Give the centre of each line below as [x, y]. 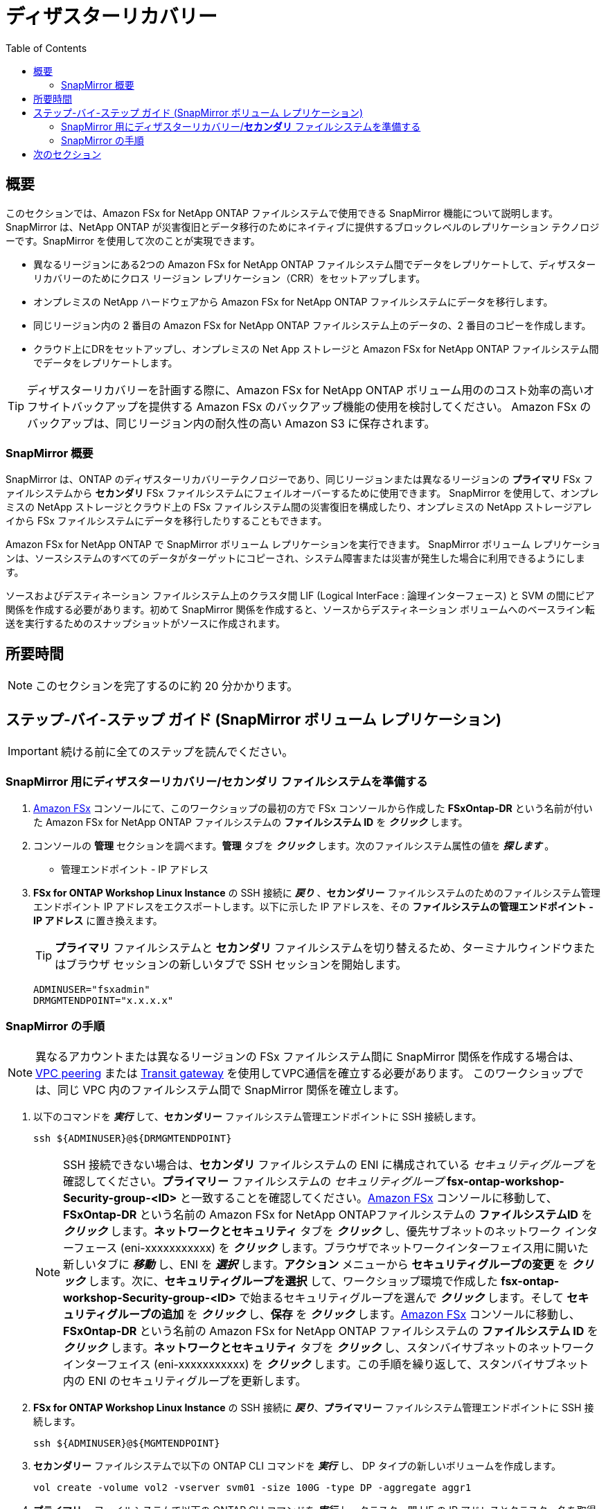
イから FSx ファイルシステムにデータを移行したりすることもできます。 [167, 521]
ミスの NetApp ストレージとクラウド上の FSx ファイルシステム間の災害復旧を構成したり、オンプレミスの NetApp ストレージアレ [299, 507]
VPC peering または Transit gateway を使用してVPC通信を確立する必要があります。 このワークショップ [304, 1073]
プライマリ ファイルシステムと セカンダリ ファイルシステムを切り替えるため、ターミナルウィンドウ [314, 947]
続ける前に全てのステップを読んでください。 [177, 752]
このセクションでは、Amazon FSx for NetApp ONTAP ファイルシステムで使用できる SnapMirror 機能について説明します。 [282, 213]
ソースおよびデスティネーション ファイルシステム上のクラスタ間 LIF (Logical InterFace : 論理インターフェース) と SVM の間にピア [300, 596]
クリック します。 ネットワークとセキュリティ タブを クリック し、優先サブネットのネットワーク [312, 1231]
